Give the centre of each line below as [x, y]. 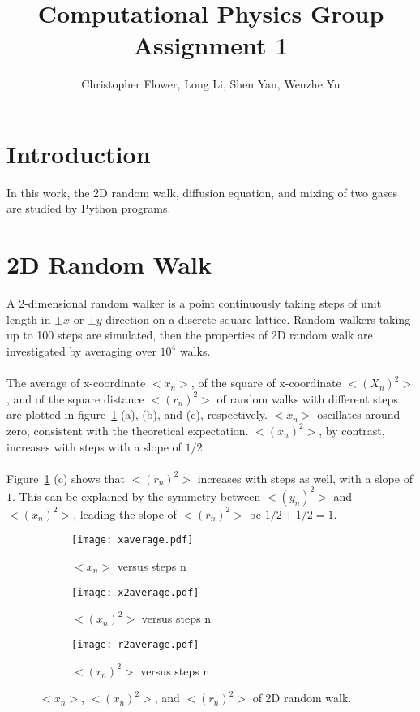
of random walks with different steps [307, 398]
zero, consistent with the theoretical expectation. [128, 430]
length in [29, 319]
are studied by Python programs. [89, 208]
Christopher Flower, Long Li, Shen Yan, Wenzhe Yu [211, 84]
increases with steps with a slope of [94, 446]
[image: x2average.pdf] [135, 592]
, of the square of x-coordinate [266, 383]
